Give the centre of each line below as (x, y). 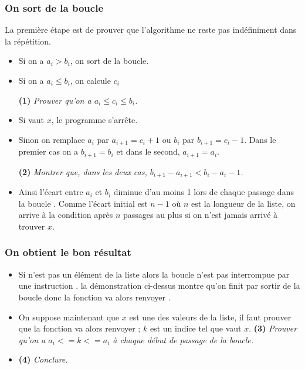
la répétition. (28, 41)
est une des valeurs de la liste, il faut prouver (210, 317)
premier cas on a (48, 151)
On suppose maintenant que (69, 317)
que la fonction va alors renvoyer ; (79, 328)
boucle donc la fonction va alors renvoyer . (94, 297)
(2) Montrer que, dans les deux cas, (83, 171)
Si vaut (31, 120)
